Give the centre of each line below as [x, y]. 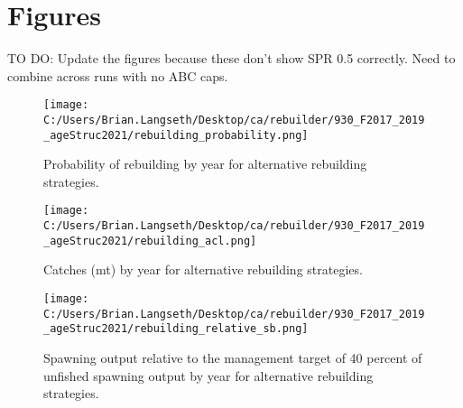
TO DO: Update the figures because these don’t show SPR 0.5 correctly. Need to [231, 58]
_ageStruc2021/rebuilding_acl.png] [150, 241]
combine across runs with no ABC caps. [118, 75]
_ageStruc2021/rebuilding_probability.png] [176, 135]
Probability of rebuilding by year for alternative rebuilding [205, 164]
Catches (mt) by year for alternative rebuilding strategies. [203, 269]
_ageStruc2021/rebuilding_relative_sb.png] [176, 329]
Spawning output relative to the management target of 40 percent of [233, 357]
